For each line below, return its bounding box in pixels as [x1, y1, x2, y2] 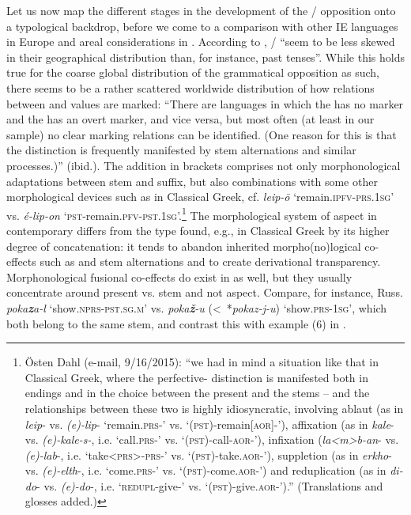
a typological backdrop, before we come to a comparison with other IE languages [6, 17, 398, 34]
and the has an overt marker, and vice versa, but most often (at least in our [6, 111, 375, 127]
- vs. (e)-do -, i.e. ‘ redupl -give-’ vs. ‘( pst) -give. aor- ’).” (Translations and [36, 477, 383, 494]
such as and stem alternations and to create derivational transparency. [40, 253, 381, 270]
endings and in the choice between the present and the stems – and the [25, 384, 370, 401]
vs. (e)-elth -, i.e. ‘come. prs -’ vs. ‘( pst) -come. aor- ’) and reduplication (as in [25, 462, 386, 479]
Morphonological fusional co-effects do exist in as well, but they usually [6, 268, 353, 285]
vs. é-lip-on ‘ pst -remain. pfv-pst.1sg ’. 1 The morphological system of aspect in [6, 204, 377, 223]
